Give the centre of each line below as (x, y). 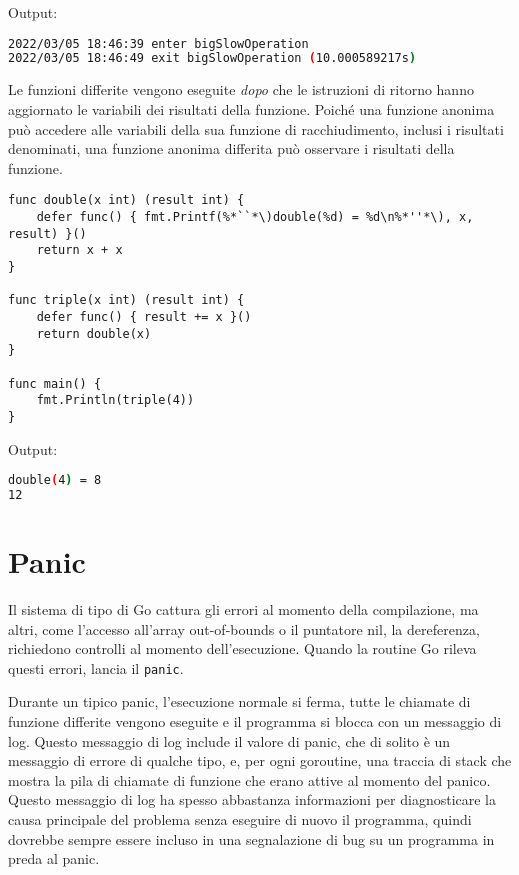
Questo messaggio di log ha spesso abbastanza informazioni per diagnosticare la (252, 799)
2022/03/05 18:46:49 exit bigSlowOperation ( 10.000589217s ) (212, 58)
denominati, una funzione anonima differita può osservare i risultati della (231, 148)
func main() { (55, 383)
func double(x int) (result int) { (126, 200)
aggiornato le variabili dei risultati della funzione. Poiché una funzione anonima (251, 108)
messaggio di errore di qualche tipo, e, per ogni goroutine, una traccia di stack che (260, 760)
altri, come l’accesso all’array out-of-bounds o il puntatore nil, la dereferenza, (244, 628)
